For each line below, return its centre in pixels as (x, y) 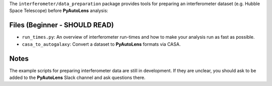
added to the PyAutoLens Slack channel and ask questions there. (77, 77)
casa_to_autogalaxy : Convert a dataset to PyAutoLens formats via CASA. (101, 44)
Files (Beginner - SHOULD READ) (62, 25)
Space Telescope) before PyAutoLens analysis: (59, 11)
